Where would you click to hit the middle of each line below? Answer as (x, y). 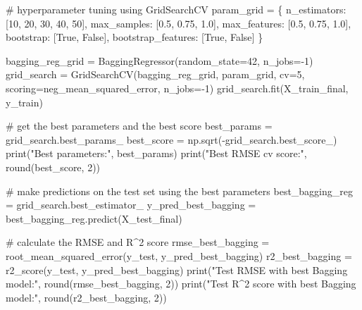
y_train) (24, 102)
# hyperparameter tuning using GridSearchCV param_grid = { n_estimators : (176, 9)
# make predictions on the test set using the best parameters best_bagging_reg (180, 191)
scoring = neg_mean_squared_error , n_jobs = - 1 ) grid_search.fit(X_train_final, (177, 88)
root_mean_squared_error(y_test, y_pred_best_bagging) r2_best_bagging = (179, 255)
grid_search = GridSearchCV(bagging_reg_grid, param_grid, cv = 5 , (155, 74)
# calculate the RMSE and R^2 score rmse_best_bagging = (138, 242)
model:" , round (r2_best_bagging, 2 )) (86, 297)
